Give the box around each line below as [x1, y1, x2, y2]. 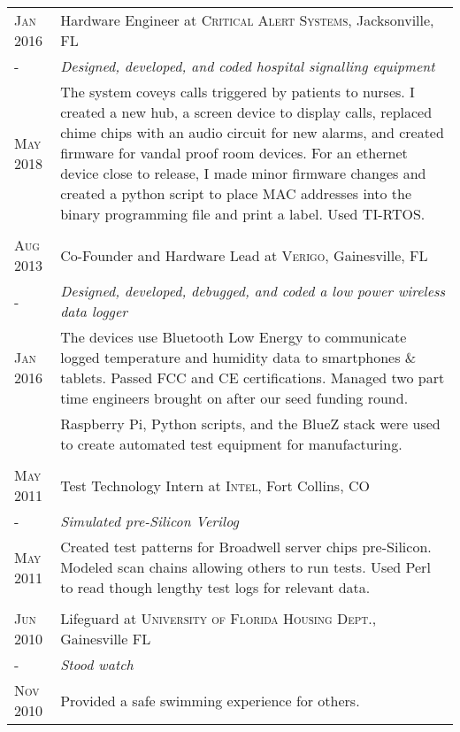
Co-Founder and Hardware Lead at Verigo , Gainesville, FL [60, 244, 428, 266]
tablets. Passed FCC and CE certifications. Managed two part [60, 367, 445, 388]
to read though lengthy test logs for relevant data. [60, 577, 371, 597]
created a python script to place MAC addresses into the [60, 183, 412, 204]
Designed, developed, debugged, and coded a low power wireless [60, 281, 446, 301]
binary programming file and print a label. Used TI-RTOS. [60, 204, 425, 224]
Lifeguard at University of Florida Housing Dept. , [60, 608, 377, 628]
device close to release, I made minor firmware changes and [60, 163, 426, 183]
